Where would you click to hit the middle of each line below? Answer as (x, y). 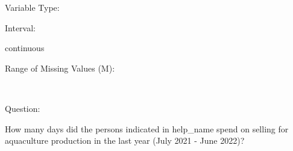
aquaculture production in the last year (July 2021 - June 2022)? (125, 140)
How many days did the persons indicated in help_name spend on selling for (147, 128)
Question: (23, 108)
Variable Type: (32, 7)
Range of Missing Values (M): (60, 68)
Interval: (20, 27)
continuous (25, 48)
